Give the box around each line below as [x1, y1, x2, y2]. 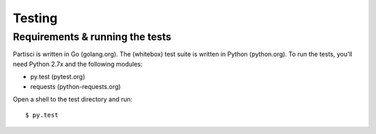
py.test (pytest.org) [30, 73, 86, 81]
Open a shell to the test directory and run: [13, 94, 133, 103]
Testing [13, 10, 58, 26]
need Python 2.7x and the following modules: [13, 60, 143, 68]
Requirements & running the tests [13, 31, 172, 43]
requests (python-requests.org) [30, 82, 121, 90]
